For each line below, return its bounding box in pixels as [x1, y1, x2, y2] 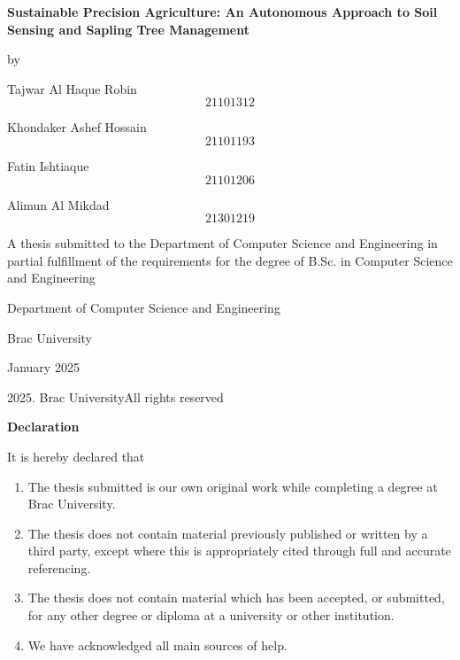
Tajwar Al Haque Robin [7, 79, 137, 97]
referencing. [27, 558, 91, 577]
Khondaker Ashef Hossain [7, 118, 147, 136]
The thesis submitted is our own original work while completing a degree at [27, 477, 438, 495]
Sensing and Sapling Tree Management [7, 19, 250, 38]
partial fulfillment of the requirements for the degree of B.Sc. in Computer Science [7, 251, 453, 269]
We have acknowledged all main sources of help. [27, 635, 287, 654]
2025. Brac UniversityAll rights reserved [7, 387, 224, 406]
